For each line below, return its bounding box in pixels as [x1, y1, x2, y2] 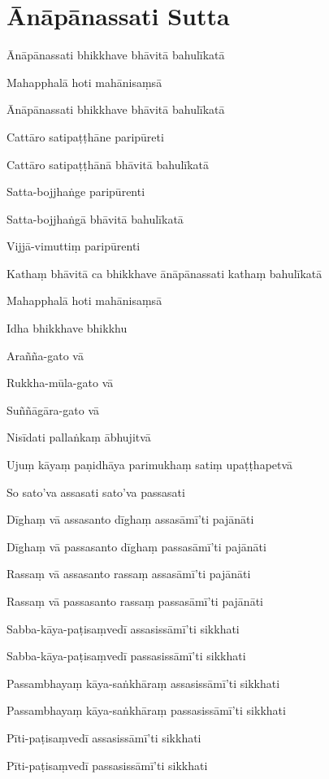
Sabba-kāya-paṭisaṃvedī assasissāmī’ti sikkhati [6, 620, 240, 637]
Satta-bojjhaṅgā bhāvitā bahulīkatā [6, 210, 184, 227]
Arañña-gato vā [6, 346, 84, 363]
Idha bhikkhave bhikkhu [6, 320, 128, 337]
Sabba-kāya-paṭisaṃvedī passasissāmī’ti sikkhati [6, 647, 246, 664]
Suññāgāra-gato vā [6, 401, 100, 418]
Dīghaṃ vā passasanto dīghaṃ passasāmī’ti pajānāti [6, 537, 266, 555]
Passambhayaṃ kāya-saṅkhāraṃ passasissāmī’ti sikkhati [6, 702, 286, 719]
